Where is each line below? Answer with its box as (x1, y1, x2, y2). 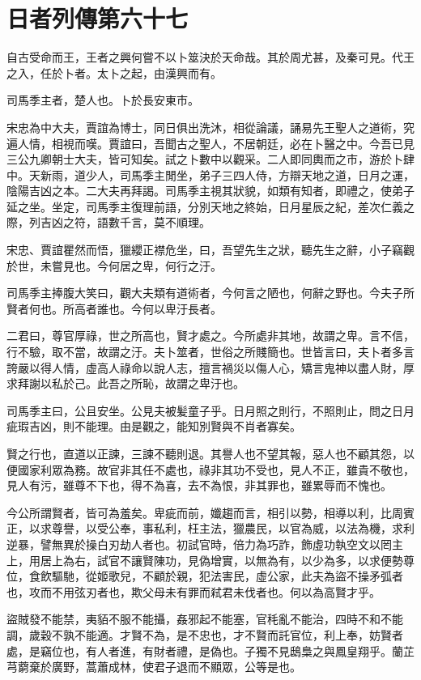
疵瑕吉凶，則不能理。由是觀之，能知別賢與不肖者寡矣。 (6, 418, 301, 435)
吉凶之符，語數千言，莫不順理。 (40, 214, 210, 231)
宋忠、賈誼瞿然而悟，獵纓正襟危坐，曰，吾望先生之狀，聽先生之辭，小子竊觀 (6, 241, 415, 258)
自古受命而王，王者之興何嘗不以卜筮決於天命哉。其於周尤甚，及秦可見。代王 (6, 49, 415, 66)
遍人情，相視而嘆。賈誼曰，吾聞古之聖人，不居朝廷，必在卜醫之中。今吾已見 (6, 134, 415, 151)
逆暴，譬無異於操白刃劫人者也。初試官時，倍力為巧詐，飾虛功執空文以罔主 (6, 535, 403, 552)
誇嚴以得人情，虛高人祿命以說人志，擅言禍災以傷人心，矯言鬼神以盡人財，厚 (6, 359, 415, 376)
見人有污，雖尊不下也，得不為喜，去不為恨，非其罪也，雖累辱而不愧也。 (6, 477, 392, 494)
